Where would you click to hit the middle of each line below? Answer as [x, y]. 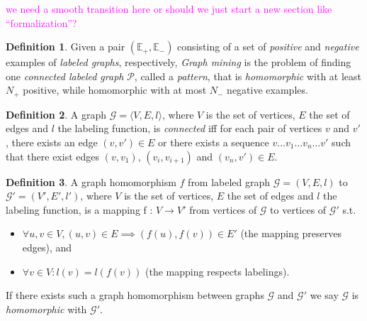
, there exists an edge [52, 142]
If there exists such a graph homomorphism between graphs [135, 295]
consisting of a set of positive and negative [268, 47]
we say [324, 295]
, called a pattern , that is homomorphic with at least [248, 76]
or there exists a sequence [214, 142]
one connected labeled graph [65, 76]
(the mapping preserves [291, 233]
